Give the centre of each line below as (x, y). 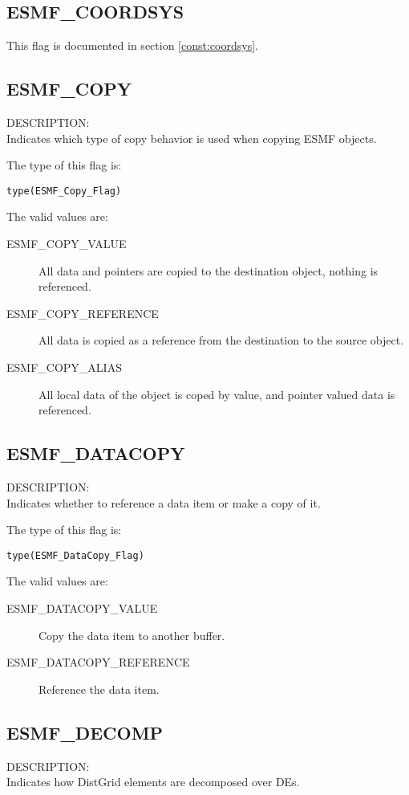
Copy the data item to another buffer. (132, 635)
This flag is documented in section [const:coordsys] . (132, 45)
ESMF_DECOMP (85, 732)
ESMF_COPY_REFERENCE (83, 313)
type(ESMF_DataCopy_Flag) (75, 555)
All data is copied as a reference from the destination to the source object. (221, 340)
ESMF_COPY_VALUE (67, 244)
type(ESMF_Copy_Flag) (64, 191)
